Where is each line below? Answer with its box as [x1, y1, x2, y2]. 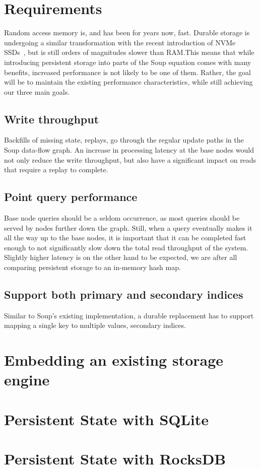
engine [4, 369, 50, 390]
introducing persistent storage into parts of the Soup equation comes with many [4, 56, 251, 67]
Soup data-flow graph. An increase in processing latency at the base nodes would [4, 145, 254, 155]
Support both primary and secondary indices [4, 287, 243, 302]
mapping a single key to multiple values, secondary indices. [4, 320, 186, 330]
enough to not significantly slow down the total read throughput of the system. [4, 242, 248, 252]
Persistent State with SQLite [4, 409, 209, 429]
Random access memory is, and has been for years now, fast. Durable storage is [4, 27, 250, 38]
